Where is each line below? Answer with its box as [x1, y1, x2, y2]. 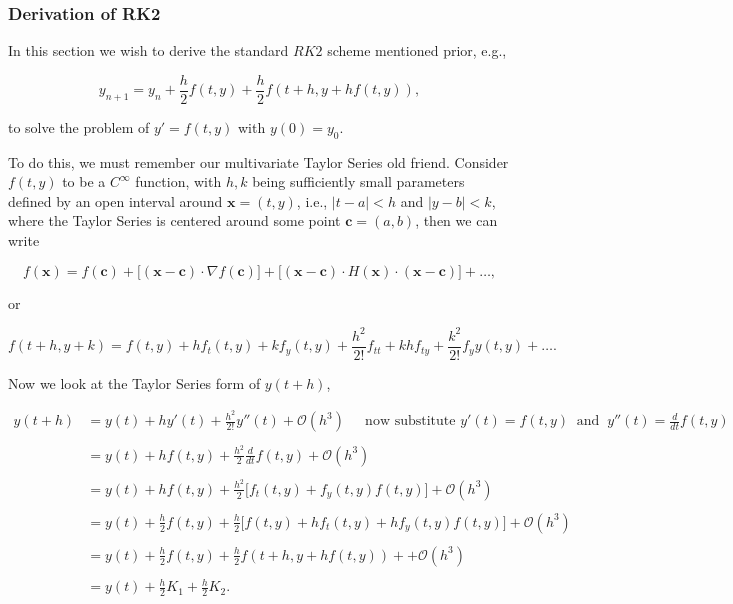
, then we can [415, 210, 498, 231]
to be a [62, 171, 106, 192]
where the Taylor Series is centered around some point [8, 210, 341, 231]
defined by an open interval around [8, 190, 223, 211]
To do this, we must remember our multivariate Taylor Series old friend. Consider [8, 151, 509, 172]
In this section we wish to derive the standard [8, 40, 289, 61]
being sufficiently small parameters [252, 171, 465, 192]
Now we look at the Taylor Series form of [8, 372, 261, 393]
